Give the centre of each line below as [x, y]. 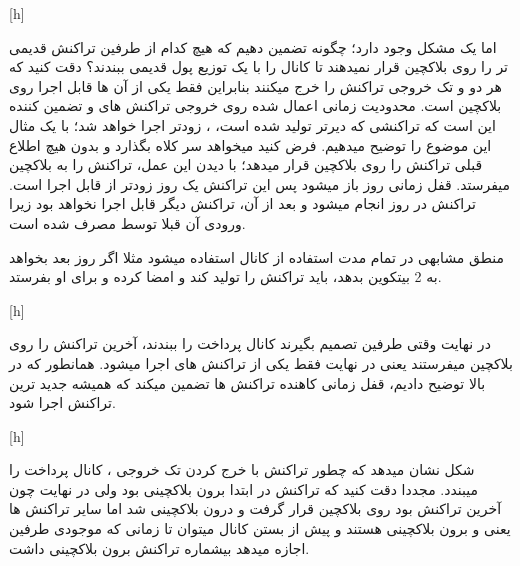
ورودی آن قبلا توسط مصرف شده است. [127, 222]
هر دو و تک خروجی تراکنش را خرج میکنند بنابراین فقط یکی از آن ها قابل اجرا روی [255, 85]
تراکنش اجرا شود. [62, 402]
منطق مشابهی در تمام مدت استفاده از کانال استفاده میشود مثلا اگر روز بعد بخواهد [256, 256]
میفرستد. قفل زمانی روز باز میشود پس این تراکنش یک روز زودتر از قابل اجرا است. [260, 183]
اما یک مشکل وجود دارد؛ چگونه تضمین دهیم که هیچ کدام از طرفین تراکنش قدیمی [253, 46]
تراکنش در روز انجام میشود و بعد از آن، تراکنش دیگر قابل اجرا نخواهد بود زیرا [242, 203]
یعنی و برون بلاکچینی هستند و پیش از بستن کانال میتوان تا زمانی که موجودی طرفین [260, 528]
